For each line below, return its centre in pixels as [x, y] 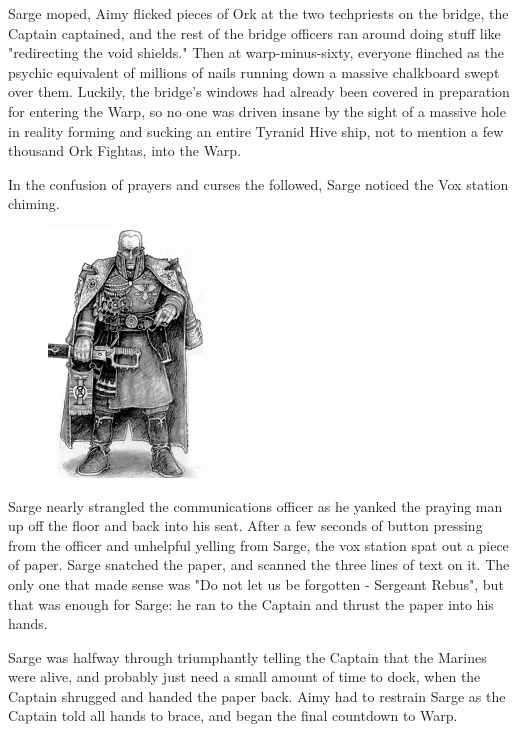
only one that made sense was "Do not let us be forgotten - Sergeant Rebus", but [256, 583]
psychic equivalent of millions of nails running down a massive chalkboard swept [254, 71]
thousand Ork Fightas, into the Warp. [125, 150]
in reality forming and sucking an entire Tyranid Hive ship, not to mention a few [256, 130]
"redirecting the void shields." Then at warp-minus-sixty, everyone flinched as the [256, 52]
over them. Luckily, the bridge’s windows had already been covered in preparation [259, 91]
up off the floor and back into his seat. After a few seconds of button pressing [245, 525]
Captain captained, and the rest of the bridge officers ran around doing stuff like [254, 32]
